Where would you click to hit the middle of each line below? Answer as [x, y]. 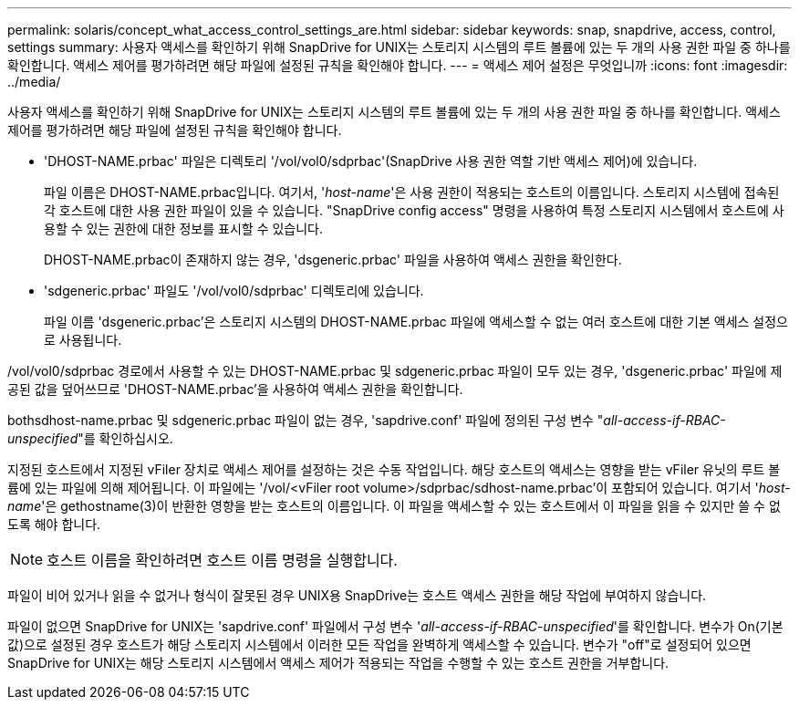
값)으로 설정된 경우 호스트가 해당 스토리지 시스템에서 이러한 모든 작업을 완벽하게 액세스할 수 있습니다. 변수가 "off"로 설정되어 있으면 [379, 645]
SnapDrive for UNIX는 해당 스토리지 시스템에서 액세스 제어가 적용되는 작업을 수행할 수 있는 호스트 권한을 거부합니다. [338, 663]
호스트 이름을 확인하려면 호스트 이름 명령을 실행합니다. [222, 560]
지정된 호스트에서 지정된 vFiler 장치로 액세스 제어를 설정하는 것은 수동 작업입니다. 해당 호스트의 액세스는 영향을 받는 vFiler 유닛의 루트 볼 [394, 469]
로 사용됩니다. [83, 340]
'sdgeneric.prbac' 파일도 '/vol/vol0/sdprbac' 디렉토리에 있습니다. [234, 291]
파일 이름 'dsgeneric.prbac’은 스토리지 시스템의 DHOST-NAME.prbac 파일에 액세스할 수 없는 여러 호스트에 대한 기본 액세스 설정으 [416, 322]
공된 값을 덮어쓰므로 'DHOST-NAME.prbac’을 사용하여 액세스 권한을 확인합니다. [235, 389]
